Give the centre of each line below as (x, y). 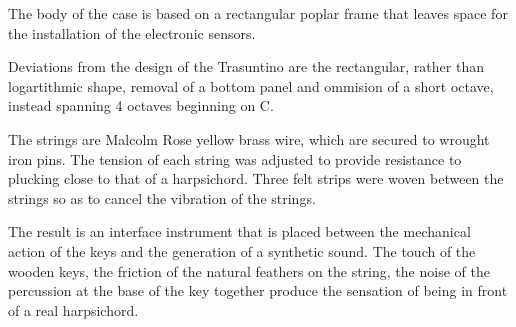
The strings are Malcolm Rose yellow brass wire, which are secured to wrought (249, 138)
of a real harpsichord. (73, 309)
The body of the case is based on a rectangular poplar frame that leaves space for (258, 13)
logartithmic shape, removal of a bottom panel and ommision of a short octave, (251, 85)
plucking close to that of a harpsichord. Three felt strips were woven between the (256, 178)
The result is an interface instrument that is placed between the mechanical (239, 231)
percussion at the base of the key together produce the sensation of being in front (258, 290)
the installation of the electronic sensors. (132, 32)
